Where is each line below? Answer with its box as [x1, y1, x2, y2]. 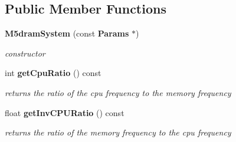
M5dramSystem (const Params [5, 27, 129, 39]
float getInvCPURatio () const [5, 106, 124, 118]
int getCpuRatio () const [5, 67, 101, 79]
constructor [5, 47, 45, 59]
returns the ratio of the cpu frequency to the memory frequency [5, 86, 231, 98]
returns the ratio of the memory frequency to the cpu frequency [5, 126, 231, 138]
